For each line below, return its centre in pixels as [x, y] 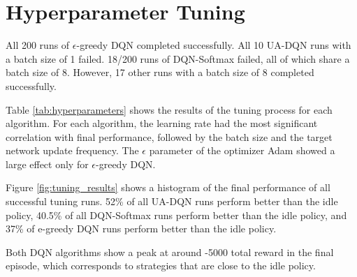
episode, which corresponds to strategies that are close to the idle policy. [161, 265]
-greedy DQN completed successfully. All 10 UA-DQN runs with [214, 45]
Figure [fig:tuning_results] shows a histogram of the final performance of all [168, 187]
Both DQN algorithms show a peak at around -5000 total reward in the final [170, 252]
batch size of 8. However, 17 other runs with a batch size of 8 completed [160, 72]
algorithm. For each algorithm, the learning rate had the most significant [162, 123]
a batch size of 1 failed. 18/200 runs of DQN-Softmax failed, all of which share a [178, 58]
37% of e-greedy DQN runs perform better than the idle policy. [141, 229]
